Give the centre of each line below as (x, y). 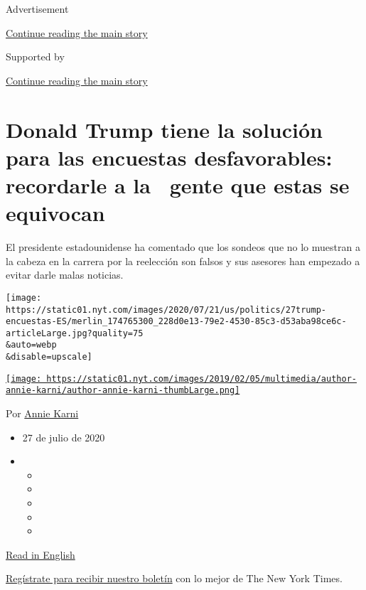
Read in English (41, 554)
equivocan (55, 213)
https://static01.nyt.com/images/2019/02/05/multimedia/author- (201, 379)
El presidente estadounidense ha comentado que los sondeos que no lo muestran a (183, 247)
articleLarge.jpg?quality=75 (75, 333)
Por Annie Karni (42, 413)
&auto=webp (31, 345)
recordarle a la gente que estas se (178, 184)
